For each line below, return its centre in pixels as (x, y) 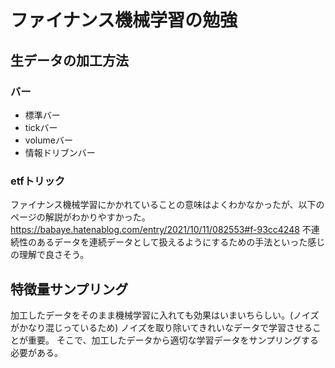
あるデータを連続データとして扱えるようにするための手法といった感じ (181, 242)
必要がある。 (36, 352)
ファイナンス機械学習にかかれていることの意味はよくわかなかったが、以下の (167, 205)
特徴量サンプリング (69, 289)
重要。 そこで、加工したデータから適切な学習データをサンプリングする (173, 340)
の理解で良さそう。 (50, 255)
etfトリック (38, 181)
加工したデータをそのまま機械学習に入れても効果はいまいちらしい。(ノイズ (165, 315)
